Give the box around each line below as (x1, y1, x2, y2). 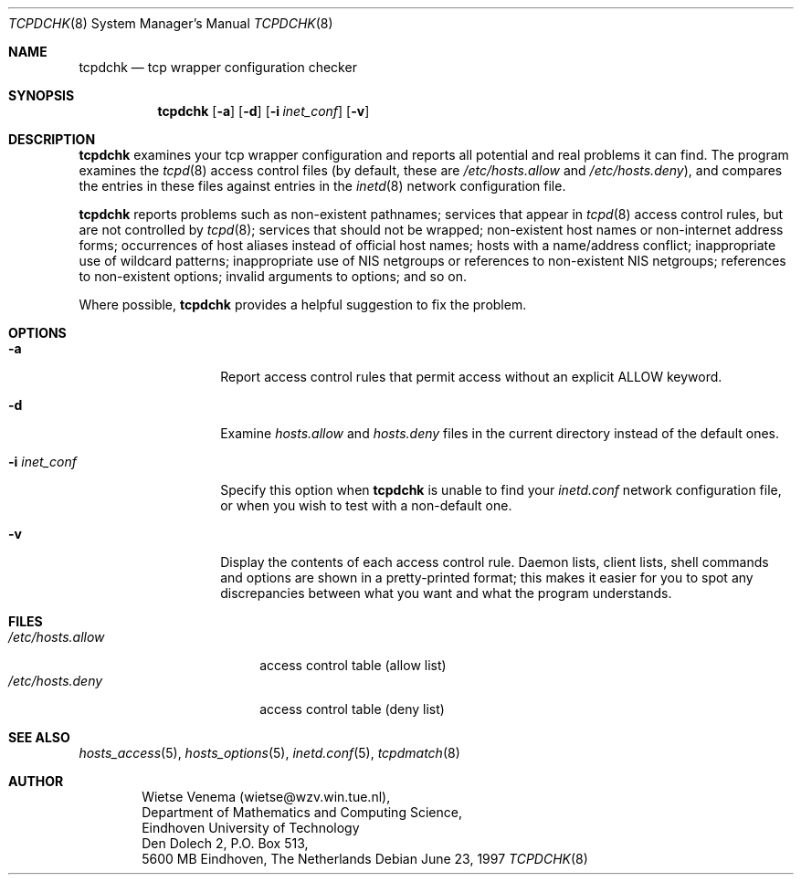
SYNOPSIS (8, 88, 75, 103)
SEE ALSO (8, 730, 70, 745)
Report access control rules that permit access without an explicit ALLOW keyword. (220, 369, 722, 384)
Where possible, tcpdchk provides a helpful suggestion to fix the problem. (79, 297, 527, 312)
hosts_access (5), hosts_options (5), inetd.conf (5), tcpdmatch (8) (79, 745, 460, 761)
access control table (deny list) (259, 701, 445, 717)
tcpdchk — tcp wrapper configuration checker (79, 59, 357, 75)
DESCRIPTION (8, 131, 96, 147)
